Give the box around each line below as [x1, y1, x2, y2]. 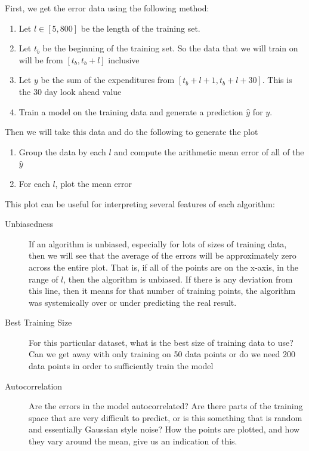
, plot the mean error [55, 177, 132, 189]
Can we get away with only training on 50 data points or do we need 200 [29, 348, 295, 360]
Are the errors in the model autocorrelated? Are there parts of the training [29, 400, 303, 412]
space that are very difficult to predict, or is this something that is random [29, 411, 302, 424]
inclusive [108, 53, 140, 66]
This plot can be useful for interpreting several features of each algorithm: [5, 197, 275, 210]
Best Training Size [5, 316, 72, 329]
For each [18, 177, 50, 189]
